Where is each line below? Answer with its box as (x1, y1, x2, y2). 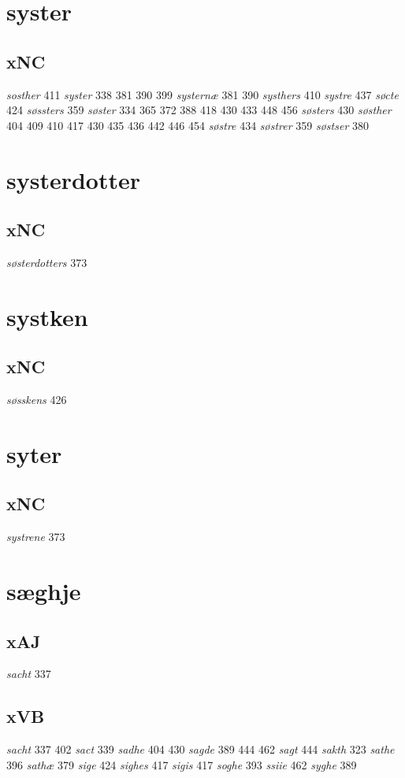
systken (6, 300, 88, 332)
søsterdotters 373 (6, 254, 87, 270)
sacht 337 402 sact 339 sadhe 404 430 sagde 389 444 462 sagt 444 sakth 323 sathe (6, 741, 395, 758)
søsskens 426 (6, 391, 67, 408)
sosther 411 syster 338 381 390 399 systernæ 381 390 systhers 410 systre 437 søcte (6, 86, 399, 102)
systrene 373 (6, 528, 65, 545)
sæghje (6, 575, 81, 607)
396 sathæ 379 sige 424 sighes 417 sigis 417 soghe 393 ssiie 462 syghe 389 (6, 756, 357, 772)
